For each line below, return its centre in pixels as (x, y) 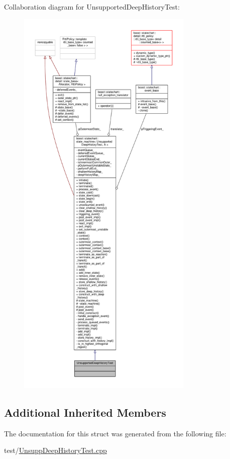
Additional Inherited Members (85, 412)
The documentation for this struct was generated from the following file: (115, 433)
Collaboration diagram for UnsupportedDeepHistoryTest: (92, 7)
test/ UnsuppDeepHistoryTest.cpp (55, 450)
